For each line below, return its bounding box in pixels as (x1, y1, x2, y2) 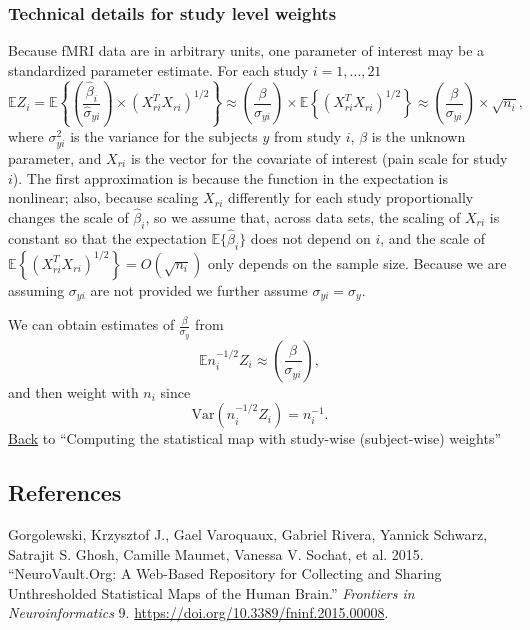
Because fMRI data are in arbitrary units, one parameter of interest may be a (8, 40, 485, 61)
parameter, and (8, 148, 102, 169)
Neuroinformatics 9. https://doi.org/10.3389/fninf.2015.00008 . (8, 602, 389, 623)
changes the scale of (8, 207, 129, 228)
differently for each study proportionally (227, 187, 474, 208)
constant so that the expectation (8, 228, 207, 249)
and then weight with (8, 381, 139, 402)
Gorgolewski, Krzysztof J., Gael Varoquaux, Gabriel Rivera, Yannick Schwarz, (8, 523, 488, 544)
